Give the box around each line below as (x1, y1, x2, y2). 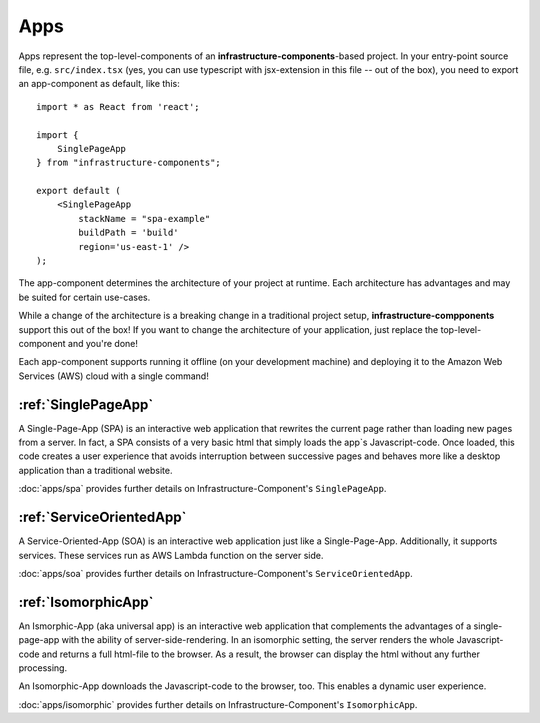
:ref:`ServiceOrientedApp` (18, 509, 187, 526)
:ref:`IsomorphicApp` (18, 593, 154, 610)
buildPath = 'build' (78, 227, 179, 239)
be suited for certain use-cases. (18, 291, 151, 303)
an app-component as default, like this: (18, 78, 180, 90)
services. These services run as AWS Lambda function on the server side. (18, 549, 324, 561)
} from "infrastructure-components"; (36, 157, 222, 169)
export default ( (36, 185, 121, 197)
